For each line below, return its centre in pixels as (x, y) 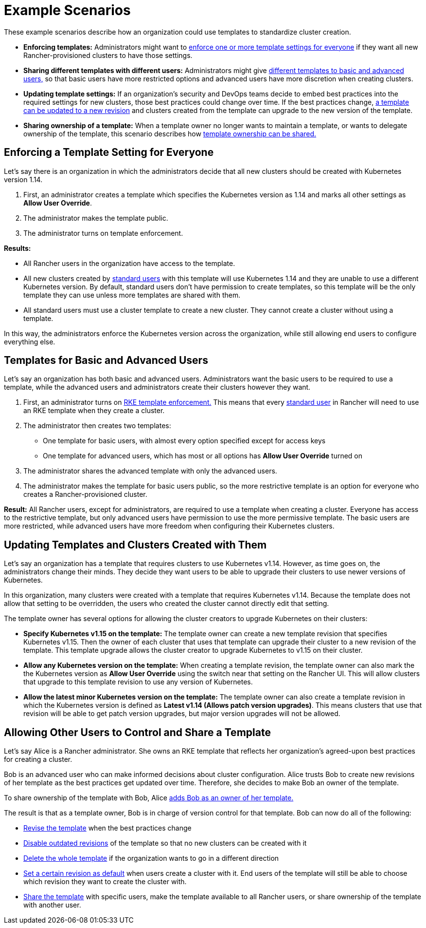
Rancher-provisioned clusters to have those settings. (108, 55)
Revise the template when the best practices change (107, 828)
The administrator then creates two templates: (97, 426)
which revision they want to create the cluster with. (105, 882)
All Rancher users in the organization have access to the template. (129, 263)
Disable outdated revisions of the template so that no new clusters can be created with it (165, 843)
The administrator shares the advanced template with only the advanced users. (150, 471)
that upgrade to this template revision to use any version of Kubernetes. (138, 682)
